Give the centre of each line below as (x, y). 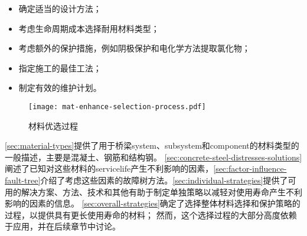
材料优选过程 (53, 125)
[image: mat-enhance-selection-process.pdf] (117, 106)
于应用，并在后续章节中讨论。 (63, 226)
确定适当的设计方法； (60, 8)
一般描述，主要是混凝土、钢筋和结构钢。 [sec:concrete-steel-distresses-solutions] (153, 157)
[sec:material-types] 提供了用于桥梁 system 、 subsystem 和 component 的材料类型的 (152, 145)
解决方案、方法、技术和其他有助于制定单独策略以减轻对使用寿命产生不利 (161, 191)
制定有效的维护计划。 (60, 88)
